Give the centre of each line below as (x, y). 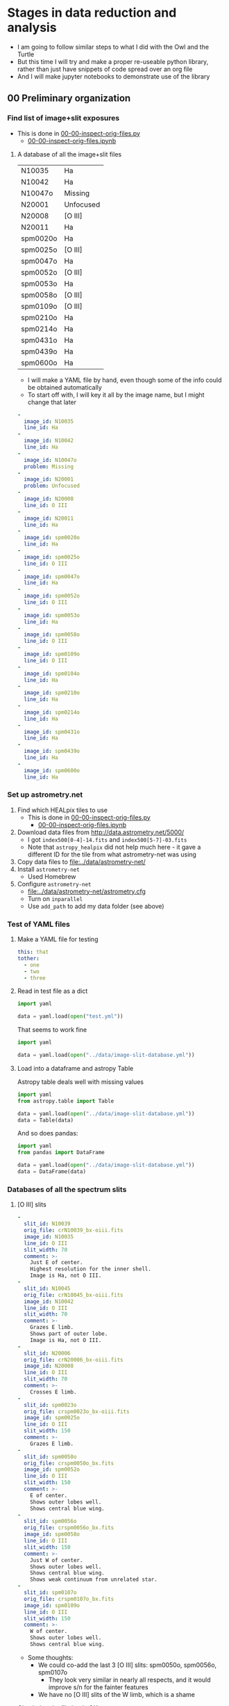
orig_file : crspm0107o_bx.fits (69, 1599)
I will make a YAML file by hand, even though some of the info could (125, 380)
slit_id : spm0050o (50, 1457)
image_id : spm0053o (52, 615)
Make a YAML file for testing (58, 939)
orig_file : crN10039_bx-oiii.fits (74, 1230)
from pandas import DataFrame (61, 1153)
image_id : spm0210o (52, 693)
